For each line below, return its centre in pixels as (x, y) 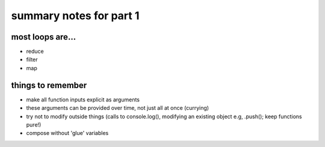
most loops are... (44, 37)
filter (32, 59)
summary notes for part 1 (75, 16)
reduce (35, 52)
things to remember (49, 85)
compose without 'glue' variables (67, 133)
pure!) (34, 124)
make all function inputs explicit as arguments (83, 100)
